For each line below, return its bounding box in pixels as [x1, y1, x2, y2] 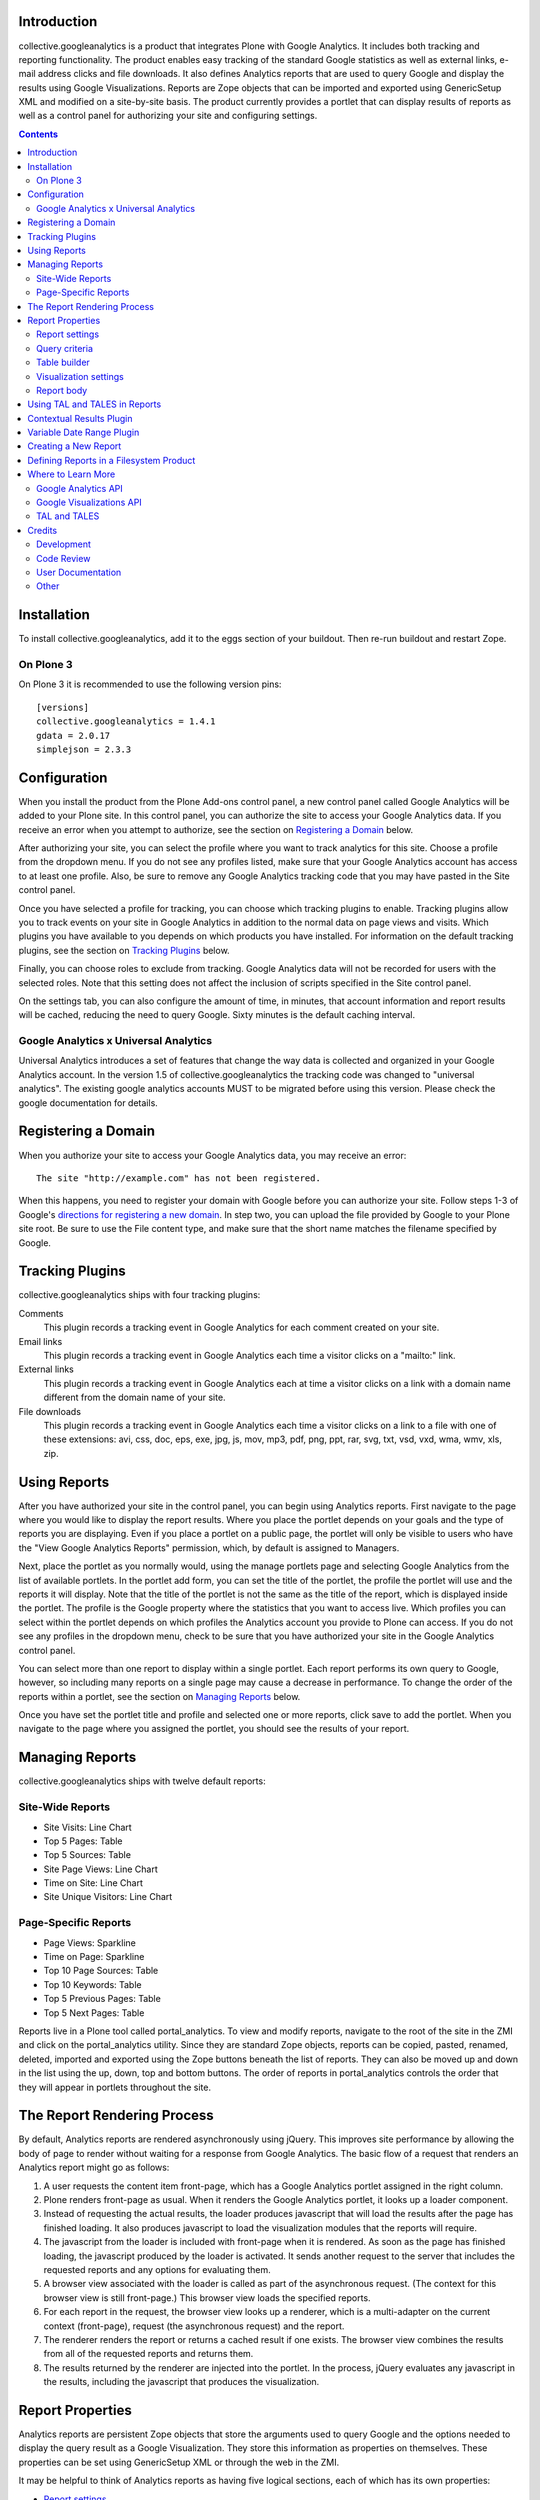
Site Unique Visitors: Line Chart [43, 1891, 173, 1903]
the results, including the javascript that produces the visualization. [43, 2376, 320, 2388]
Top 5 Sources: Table [43, 1849, 132, 1861]
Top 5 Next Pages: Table [43, 2006, 145, 2019]
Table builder [36, 356, 90, 369]
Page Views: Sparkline [43, 1936, 137, 1949]
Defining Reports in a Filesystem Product [27, 454, 196, 466]
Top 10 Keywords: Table [43, 1978, 142, 1990]
